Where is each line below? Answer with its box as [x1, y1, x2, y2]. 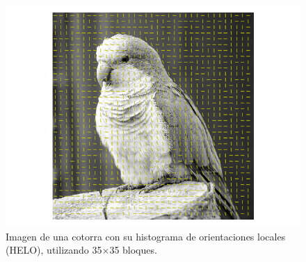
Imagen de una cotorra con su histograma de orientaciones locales [6, 229, 286, 243]
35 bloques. [109, 243, 157, 257]
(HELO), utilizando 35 [6, 243, 102, 257]
